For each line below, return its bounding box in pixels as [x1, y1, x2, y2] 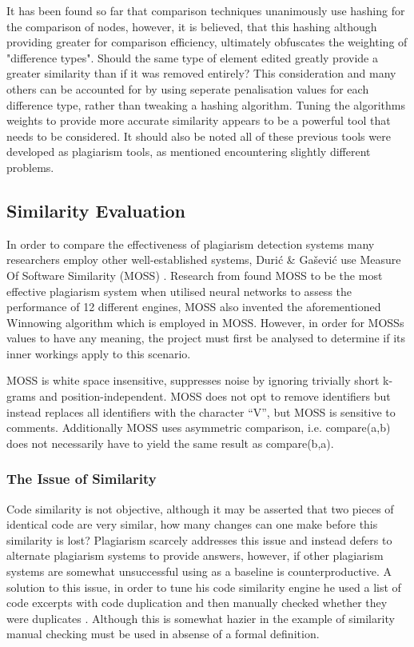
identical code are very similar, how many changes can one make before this [6, 516, 378, 533]
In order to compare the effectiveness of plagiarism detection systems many [6, 235, 375, 252]
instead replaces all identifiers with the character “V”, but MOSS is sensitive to [6, 403, 396, 420]
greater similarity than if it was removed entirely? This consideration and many [6, 65, 396, 82]
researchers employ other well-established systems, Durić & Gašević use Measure [6, 251, 401, 268]
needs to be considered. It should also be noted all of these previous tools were [6, 127, 391, 144]
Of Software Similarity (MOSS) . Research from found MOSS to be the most [6, 266, 383, 283]
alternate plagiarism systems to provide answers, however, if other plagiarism [6, 547, 384, 564]
